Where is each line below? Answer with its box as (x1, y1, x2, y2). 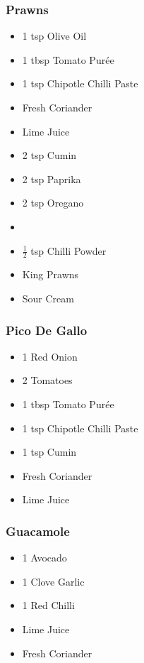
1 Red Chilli (22, 598, 75, 613)
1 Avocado (22, 550, 67, 565)
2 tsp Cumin (22, 148, 77, 163)
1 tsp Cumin (22, 444, 77, 459)
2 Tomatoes (22, 373, 73, 388)
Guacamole (6, 522, 70, 539)
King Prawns (22, 267, 79, 282)
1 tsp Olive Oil (22, 28, 87, 43)
